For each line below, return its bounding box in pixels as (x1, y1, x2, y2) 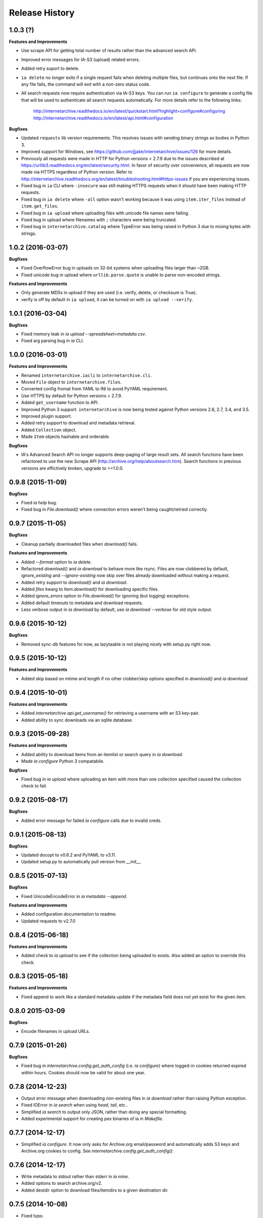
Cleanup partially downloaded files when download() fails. (21, 541, 138, 547)
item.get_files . (21, 203, 59, 209)
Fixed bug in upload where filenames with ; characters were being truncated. (21, 217, 177, 223)
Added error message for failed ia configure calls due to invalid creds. (21, 818, 162, 823)
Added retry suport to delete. (21, 66, 80, 72)
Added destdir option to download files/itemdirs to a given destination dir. (21, 1187, 169, 1193)
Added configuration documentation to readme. (21, 911, 117, 917)
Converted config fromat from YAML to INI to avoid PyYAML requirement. (21, 386, 168, 392)
